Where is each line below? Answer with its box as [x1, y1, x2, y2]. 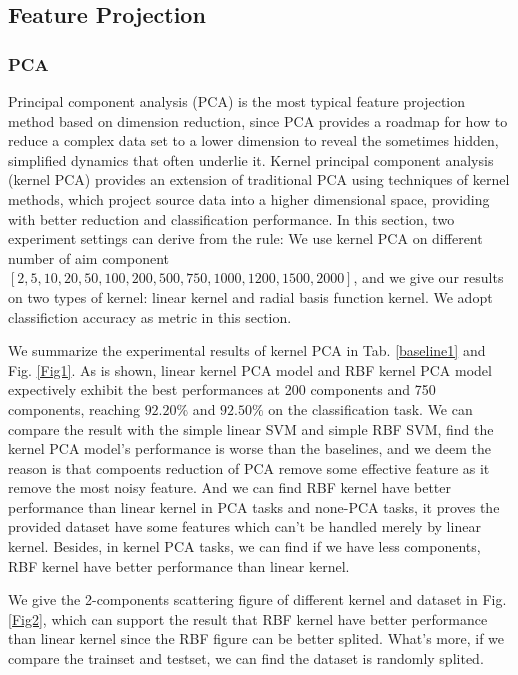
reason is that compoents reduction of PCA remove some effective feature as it [8, 457, 490, 478]
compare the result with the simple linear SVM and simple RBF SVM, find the [8, 418, 494, 439]
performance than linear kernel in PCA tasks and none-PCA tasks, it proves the [8, 496, 500, 517]
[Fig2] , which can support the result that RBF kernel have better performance [8, 608, 488, 629]
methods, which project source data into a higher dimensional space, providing [8, 188, 490, 209]
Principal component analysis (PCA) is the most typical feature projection [8, 91, 466, 111]
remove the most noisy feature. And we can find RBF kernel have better [8, 477, 452, 498]
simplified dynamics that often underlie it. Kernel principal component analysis [8, 149, 494, 170]
